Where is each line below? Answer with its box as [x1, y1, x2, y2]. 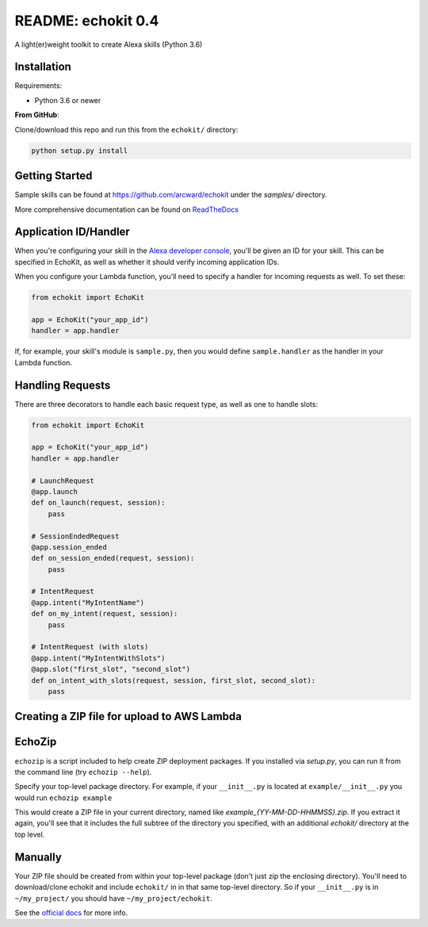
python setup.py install [31, 146, 128, 155]
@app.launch [31, 487, 78, 496]
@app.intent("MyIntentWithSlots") [31, 653, 166, 662]
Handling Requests [14, 378, 111, 392]
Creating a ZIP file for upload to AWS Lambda [14, 710, 242, 723]
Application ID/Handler [14, 225, 130, 239]
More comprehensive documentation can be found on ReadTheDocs [14, 205, 239, 214]
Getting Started [14, 169, 93, 182]
